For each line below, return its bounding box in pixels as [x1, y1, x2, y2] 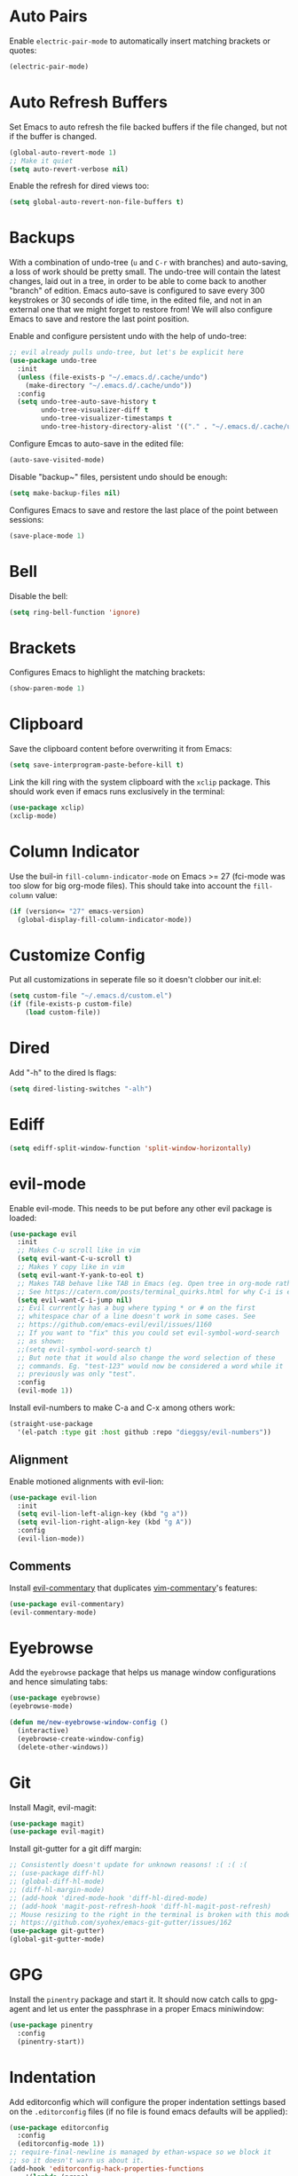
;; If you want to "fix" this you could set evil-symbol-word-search [17, 1328, 279, 1337]
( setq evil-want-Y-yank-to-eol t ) [17, 1271, 145, 1280]
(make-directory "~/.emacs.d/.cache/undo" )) [25, 381, 192, 390]
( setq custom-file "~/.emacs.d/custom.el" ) [9, 991, 173, 1000]
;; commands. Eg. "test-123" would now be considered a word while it [17, 1361, 284, 1370]
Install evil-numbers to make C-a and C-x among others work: [9, 1402, 236, 1413]
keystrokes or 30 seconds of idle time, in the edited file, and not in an [9, 295, 263, 305]
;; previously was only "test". [17, 1369, 137, 1379]
